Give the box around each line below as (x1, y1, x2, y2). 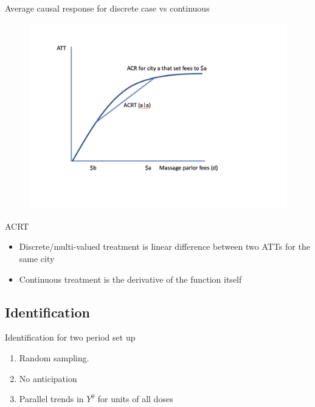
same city (19, 252, 55, 264)
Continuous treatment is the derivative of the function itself (19, 272, 242, 285)
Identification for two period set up (5, 331, 136, 344)
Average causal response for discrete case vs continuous (5, 2, 210, 14)
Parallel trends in (19, 392, 84, 405)
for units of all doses (97, 392, 173, 405)
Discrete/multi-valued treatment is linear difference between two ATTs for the (19, 240, 310, 253)
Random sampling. (19, 351, 89, 364)
